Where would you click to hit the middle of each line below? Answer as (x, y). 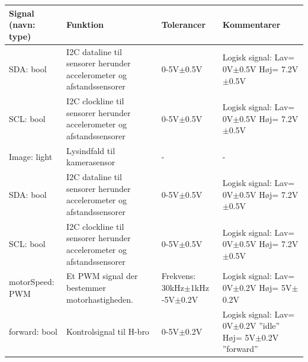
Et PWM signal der (102, 276)
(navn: (22, 25)
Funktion (85, 25)
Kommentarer (251, 25)
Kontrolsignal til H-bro (108, 331)
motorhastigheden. (100, 299)
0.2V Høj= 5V (266, 288)
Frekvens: (179, 276)
